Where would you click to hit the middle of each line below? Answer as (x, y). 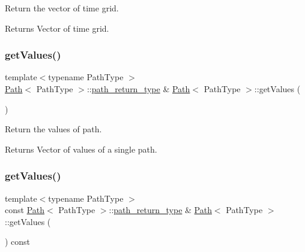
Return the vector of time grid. (62, 8)
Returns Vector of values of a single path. (81, 149)
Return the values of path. (53, 129)
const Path (25, 210)
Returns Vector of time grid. (57, 28)
